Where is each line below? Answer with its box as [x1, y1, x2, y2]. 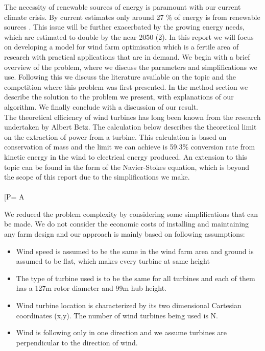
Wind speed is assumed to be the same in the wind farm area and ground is [16, 245, 254, 256]
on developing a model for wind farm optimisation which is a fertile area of [4, 41, 239, 52]
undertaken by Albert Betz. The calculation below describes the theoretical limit [4, 121, 257, 132]
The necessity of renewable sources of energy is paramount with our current [4, 2, 241, 12]
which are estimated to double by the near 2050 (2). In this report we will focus [4, 31, 254, 42]
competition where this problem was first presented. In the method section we [4, 81, 248, 92]
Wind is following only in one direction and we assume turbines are [16, 327, 227, 338]
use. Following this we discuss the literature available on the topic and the [4, 71, 236, 82]
